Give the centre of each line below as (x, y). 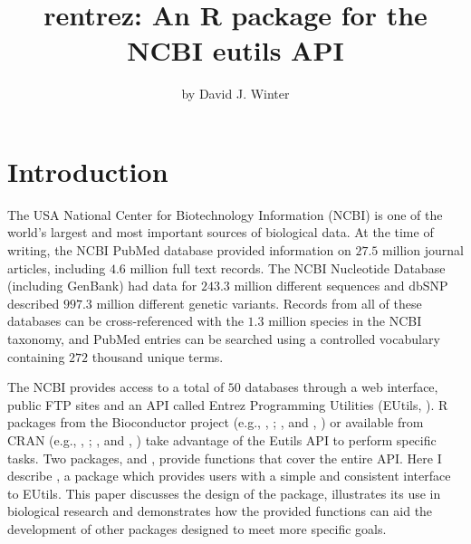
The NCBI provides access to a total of (116, 387)
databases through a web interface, (341, 387)
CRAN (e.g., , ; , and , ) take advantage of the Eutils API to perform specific (222, 439)
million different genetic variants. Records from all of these (259, 303)
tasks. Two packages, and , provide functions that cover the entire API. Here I (225, 458)
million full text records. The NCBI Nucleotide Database (288, 267)
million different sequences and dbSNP (341, 286)
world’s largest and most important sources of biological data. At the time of (221, 232)
